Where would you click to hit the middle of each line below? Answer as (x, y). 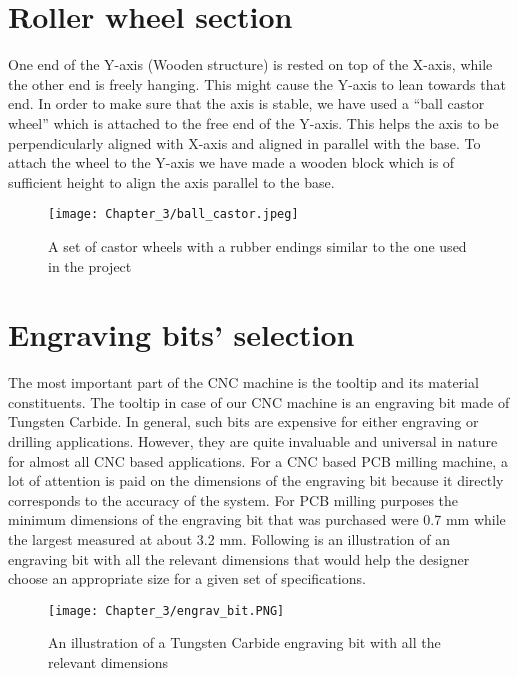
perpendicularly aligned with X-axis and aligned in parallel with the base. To (244, 142)
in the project (90, 265)
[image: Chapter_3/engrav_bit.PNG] (166, 610)
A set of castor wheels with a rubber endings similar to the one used (257, 245)
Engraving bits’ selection (181, 334)
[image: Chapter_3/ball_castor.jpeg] (173, 214)
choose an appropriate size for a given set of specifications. (187, 578)
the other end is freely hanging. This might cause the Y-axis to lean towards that (257, 83)
